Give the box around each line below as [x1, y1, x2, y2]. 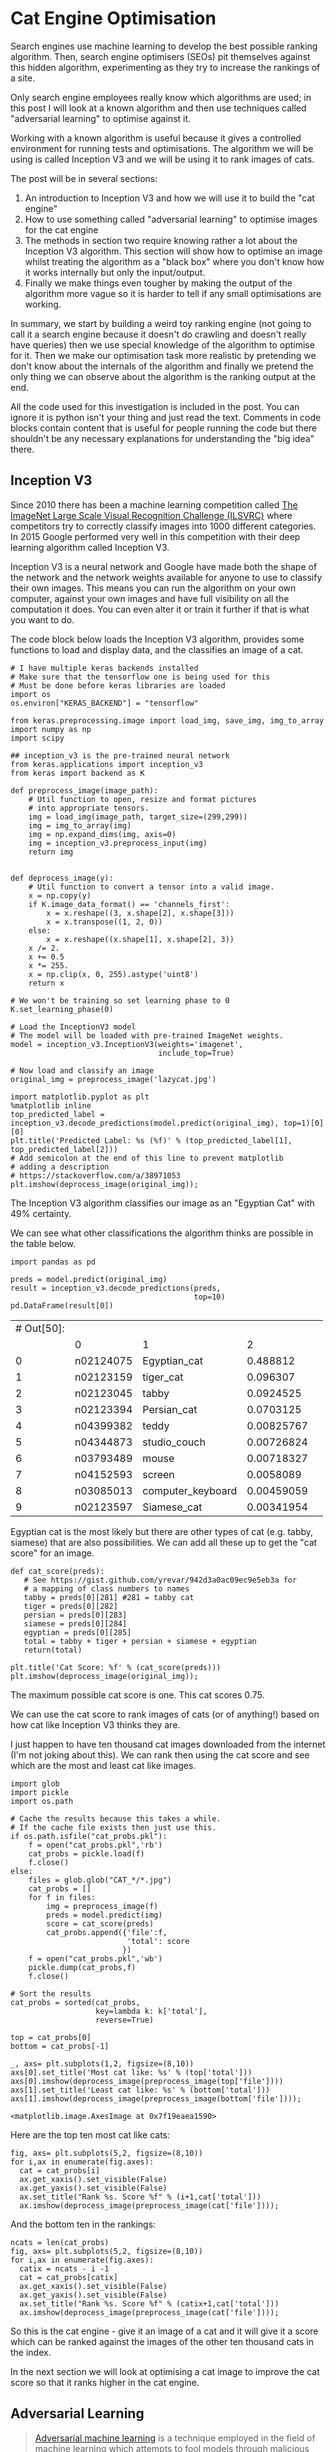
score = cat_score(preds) [46, 1918, 155, 1929]
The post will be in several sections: [10, 172, 158, 184]
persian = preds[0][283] [23, 1610, 128, 1620]
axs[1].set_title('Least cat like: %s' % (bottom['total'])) [10, 2085, 271, 2095]
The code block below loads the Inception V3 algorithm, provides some [10, 633, 305, 645]
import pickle [10, 1787, 70, 1797]
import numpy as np [10, 724, 92, 734]
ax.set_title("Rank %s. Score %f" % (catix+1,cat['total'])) [19, 2298, 280, 2309]
